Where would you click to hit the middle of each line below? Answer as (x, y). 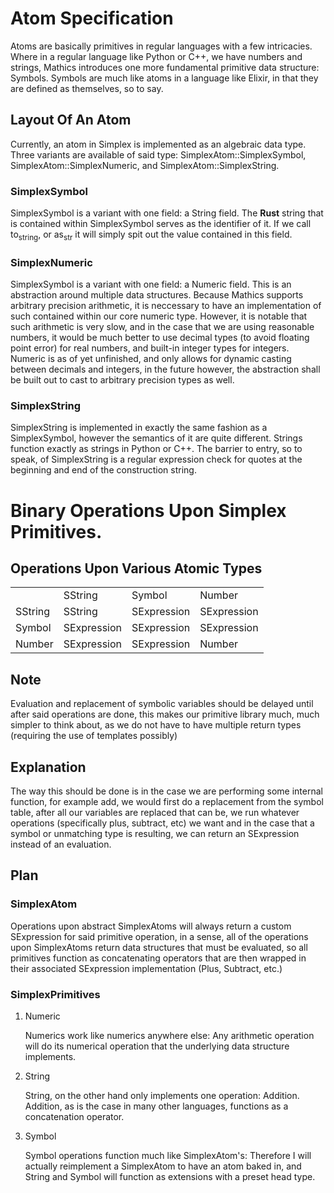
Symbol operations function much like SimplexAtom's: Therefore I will (168, 1156)
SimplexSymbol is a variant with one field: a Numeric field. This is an (151, 284)
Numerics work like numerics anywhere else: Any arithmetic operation (169, 1036)
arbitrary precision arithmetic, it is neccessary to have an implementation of (166, 306)
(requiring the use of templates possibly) (94, 736)
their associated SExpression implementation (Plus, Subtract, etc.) (146, 968)
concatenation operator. (74, 1117)
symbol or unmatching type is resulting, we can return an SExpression (155, 834)
